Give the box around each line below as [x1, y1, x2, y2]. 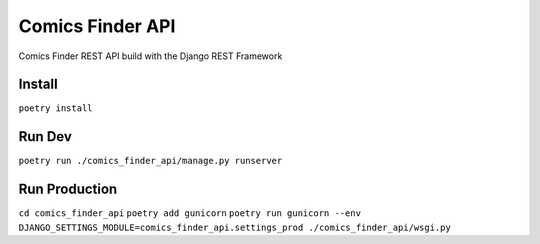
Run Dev [18, 128, 72, 145]
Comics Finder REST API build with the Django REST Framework [18, 50, 283, 62]
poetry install [18, 103, 94, 114]
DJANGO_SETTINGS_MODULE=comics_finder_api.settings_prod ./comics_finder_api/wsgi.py [18, 221, 452, 233]
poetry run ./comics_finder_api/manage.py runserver [18, 155, 283, 167]
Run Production [18, 181, 118, 198]
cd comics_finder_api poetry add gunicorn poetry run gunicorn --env [18, 208, 362, 219]
